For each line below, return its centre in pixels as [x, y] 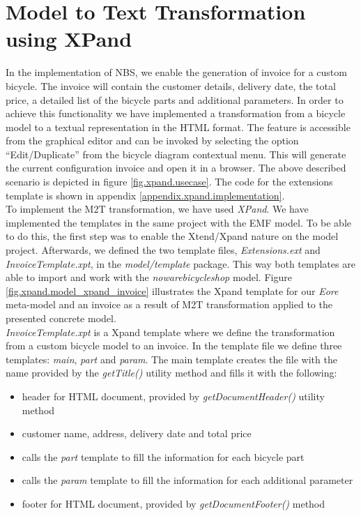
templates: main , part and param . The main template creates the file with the [171, 359]
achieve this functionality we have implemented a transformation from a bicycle [176, 113]
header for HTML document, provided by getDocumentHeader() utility [173, 396]
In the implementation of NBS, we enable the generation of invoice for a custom [176, 72]
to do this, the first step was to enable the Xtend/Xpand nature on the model [172, 236]
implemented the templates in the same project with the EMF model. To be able [178, 222]
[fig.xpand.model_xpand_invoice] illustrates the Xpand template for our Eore [172, 290]
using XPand [69, 39]
